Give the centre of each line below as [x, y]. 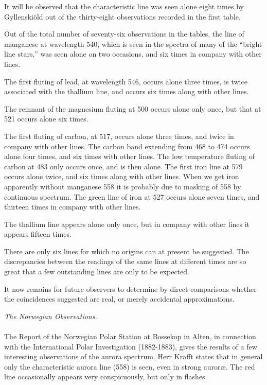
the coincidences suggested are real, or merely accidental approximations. [119, 299]
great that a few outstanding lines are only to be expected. [97, 272]
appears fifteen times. [38, 234]
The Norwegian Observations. [51, 316]
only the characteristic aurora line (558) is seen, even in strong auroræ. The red [130, 366]
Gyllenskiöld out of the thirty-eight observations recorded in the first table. [122, 16]
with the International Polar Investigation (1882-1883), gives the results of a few [131, 346]
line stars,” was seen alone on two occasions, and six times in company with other [133, 54]
